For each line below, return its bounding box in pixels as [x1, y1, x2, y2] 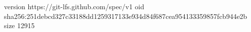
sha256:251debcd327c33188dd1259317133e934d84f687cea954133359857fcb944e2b [4, 11, 248, 21]
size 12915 [4, 20, 35, 31]
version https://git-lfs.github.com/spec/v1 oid [4, 1, 144, 11]
